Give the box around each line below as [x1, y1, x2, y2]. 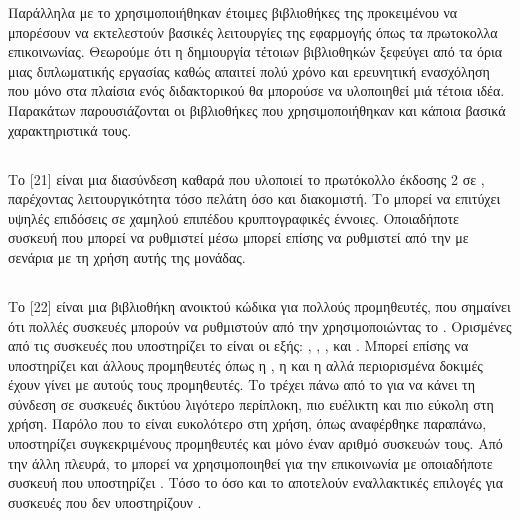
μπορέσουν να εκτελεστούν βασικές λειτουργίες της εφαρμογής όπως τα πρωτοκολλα [8, 21, 498, 42]
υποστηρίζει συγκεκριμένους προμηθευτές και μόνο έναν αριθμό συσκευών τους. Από [8, 433, 503, 454]
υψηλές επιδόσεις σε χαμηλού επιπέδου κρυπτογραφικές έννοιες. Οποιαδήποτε [8, 207, 459, 228]
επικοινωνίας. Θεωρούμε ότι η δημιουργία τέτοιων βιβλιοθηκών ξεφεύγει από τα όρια [8, 41, 503, 62]
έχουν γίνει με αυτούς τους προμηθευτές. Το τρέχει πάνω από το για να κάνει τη [8, 374, 476, 395]
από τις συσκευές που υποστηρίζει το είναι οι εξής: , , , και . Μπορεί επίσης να [8, 335, 469, 356]
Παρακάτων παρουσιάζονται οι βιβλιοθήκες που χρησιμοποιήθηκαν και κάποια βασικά [8, 99, 506, 120]
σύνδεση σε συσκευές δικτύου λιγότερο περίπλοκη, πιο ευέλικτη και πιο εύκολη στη [8, 393, 494, 414]
